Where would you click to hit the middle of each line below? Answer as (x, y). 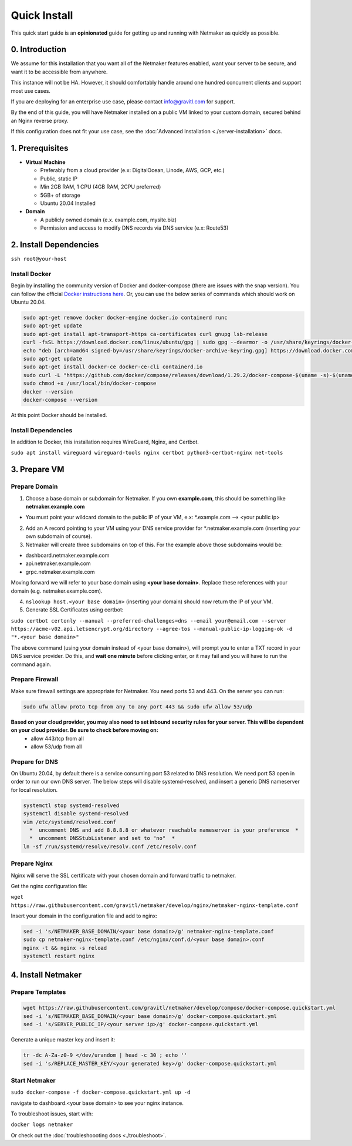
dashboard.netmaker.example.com (67, 555)
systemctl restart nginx (59, 956)
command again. (31, 664)
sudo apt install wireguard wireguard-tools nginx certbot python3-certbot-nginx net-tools (147, 453)
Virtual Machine (45, 162)
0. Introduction (39, 50)
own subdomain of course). (59, 536)
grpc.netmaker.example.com (60, 572)
